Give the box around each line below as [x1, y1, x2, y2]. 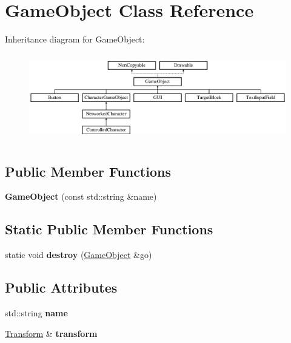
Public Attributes [5, 278, 118, 297]
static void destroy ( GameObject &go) [5, 248, 152, 261]
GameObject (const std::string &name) [5, 190, 157, 203]
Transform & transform [5, 327, 98, 339]
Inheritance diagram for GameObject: [5, 33, 145, 46]
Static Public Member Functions [5, 220, 213, 239]
